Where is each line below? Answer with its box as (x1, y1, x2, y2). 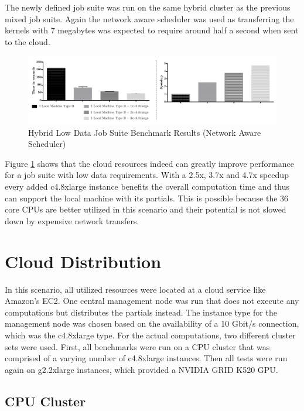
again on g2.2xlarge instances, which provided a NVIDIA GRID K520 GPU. (5, 363, 278, 375)
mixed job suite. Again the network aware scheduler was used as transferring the (5, 12, 294, 25)
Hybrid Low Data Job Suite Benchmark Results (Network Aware (28, 126, 261, 138)
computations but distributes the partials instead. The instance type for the (5, 306, 277, 318)
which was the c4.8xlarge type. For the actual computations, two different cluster (5, 328, 296, 341)
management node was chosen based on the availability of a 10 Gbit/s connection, (5, 317, 299, 330)
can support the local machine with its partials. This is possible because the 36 (5, 191, 289, 204)
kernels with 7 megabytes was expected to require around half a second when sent (5, 24, 299, 36)
